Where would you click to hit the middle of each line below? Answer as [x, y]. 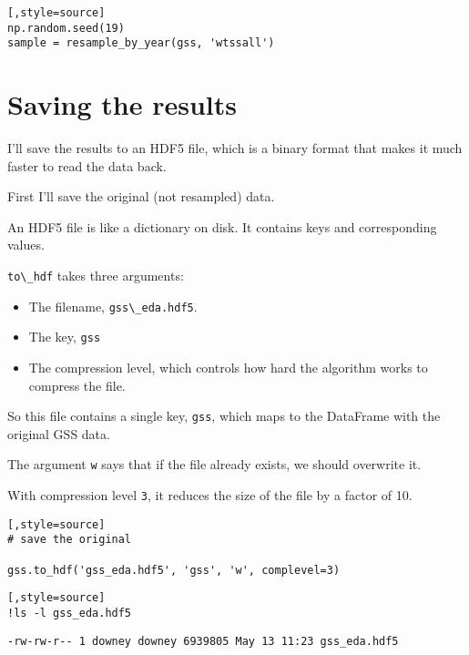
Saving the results [122, 104]
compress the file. [77, 385]
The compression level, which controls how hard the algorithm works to [228, 368]
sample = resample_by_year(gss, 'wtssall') [141, 43]
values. [26, 245]
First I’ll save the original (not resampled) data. [141, 196]
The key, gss [65, 337]
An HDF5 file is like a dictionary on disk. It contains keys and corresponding [222, 226]
